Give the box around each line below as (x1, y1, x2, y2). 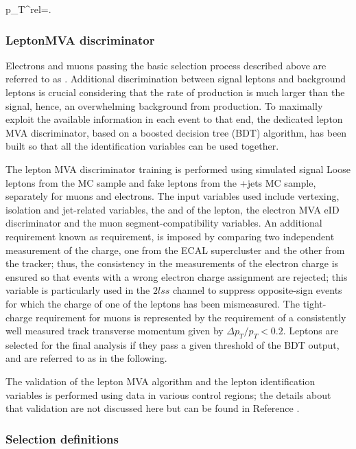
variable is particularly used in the (5, 283, 150, 297)
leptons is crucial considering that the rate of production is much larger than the (5, 85, 345, 99)
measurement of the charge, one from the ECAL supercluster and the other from (5, 242, 345, 257)
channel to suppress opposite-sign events (172, 283, 342, 297)
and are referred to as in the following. (5, 351, 167, 365)
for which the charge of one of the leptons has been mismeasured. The (5, 296, 300, 310)
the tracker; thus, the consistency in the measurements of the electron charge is (5, 256, 339, 270)
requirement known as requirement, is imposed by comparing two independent (5, 229, 335, 243)
